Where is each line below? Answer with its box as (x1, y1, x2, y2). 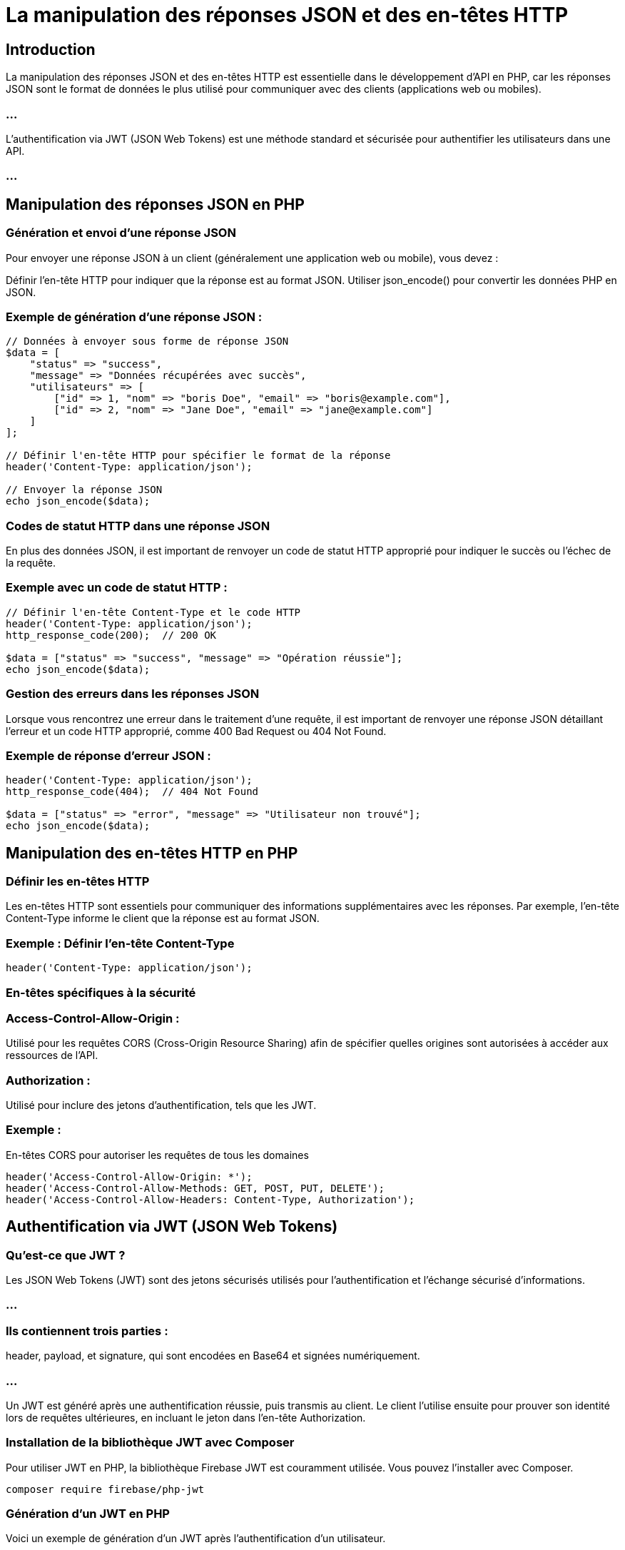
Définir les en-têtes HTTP (6, 874, 150, 889)
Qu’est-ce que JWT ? (6, 1247, 126, 1262)
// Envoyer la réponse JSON (6, 484, 163, 496)
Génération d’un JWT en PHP (6, 1506, 170, 1521)
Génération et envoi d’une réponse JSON (6, 226, 236, 240)
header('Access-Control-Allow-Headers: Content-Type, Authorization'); (6, 1193, 415, 1205)
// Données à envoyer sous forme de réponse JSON (6, 335, 289, 348)
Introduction (6, 40, 96, 59)
